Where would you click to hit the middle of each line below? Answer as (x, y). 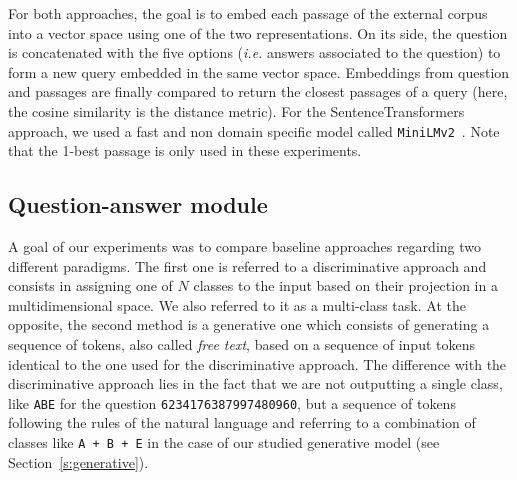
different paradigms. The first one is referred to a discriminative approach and (247, 265)
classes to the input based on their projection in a (345, 285)
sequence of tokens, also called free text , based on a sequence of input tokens (241, 343)
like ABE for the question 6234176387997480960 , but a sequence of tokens (232, 402)
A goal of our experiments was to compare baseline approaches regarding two (245, 246)
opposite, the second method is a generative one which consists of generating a (249, 324)
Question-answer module (138, 204)
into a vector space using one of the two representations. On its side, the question (258, 32)
